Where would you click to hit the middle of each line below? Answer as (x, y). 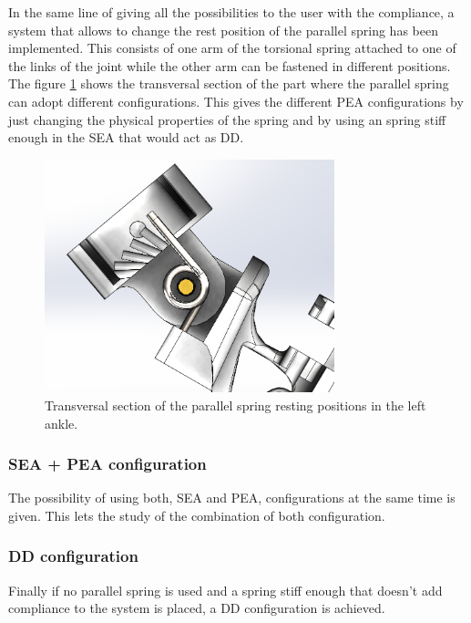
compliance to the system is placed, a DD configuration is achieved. (197, 608)
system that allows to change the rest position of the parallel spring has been (223, 30)
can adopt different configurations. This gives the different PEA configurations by (236, 101)
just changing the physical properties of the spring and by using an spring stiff (227, 119)
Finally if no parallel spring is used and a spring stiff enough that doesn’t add (225, 590)
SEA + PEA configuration (108, 464)
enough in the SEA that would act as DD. (126, 137)
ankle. (61, 423)
